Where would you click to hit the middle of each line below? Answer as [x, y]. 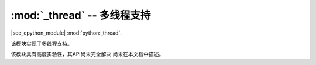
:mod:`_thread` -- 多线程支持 [81, 15]
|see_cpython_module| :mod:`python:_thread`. [66, 33]
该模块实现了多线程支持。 [42, 43]
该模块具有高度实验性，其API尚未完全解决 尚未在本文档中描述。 [87, 54]
